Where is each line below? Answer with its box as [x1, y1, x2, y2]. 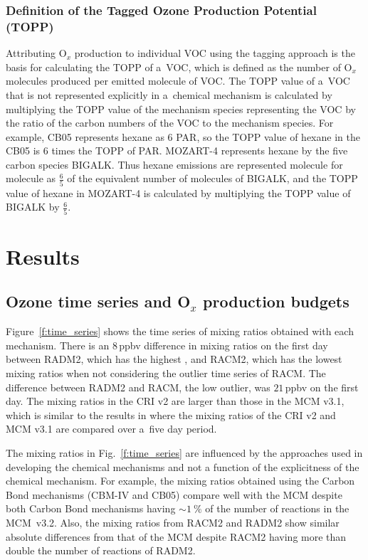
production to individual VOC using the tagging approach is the [74, 46, 355, 60]
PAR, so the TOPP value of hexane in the [176, 129, 360, 144]
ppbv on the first [285, 379, 359, 394]
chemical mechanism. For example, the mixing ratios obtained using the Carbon [6, 473, 355, 488]
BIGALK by [6, 199, 60, 214]
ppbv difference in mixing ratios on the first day [119, 337, 328, 352]
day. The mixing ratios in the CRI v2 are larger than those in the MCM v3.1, [6, 393, 345, 408]
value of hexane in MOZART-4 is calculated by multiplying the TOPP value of [6, 185, 351, 200]
